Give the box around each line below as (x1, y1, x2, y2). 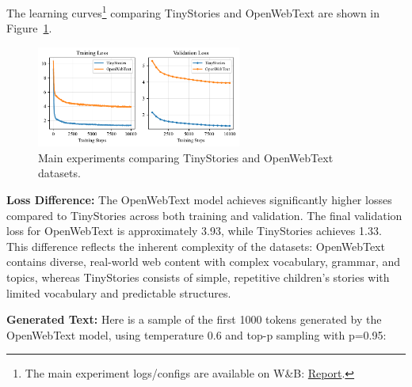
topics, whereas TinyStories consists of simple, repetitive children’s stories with (6, 268, 390, 285)
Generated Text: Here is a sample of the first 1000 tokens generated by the (6, 311, 382, 328)
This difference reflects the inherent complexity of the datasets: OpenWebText (6, 237, 385, 254)
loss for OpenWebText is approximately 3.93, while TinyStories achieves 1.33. (6, 222, 382, 239)
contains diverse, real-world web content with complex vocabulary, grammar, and (6, 253, 400, 270)
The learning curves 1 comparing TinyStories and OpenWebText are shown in (6, 2, 380, 21)
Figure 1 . (6, 20, 52, 36)
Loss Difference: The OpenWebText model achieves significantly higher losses (6, 191, 392, 207)
